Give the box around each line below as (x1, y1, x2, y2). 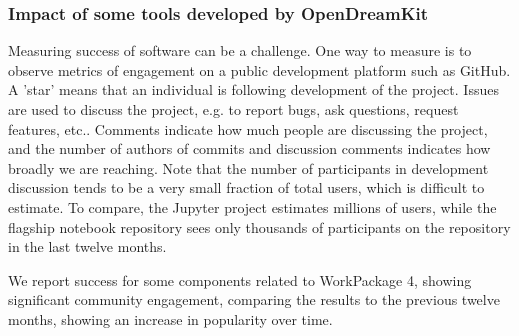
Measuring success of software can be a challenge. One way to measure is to (8, 40, 472, 61)
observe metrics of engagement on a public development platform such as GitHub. (8, 59, 511, 80)
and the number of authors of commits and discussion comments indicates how (8, 138, 491, 159)
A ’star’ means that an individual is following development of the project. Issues (8, 79, 499, 100)
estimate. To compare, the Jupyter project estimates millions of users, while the (8, 196, 497, 217)
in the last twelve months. (8, 236, 167, 257)
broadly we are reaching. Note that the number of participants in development (8, 157, 489, 178)
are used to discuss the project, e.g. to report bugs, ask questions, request (8, 99, 459, 119)
